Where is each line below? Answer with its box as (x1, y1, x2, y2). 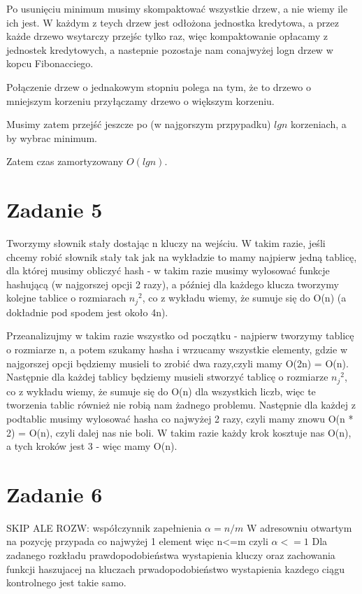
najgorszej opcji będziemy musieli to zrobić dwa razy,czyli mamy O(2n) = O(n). (6, 355, 349, 370)
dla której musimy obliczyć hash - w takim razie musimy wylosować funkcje (6, 263, 330, 278)
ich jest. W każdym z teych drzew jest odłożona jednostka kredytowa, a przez (6, 15, 339, 29)
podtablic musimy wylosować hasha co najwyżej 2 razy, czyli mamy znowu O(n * (6, 411, 354, 425)
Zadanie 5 (6, 195, 103, 224)
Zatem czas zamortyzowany (6, 154, 124, 169)
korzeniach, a (291, 117, 347, 132)
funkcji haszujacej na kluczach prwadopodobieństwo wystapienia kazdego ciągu (6, 561, 345, 576)
